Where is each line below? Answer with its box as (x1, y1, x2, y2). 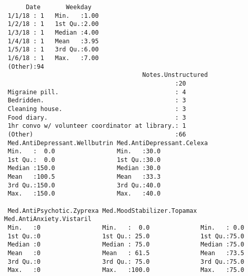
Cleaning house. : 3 (8, 105, 186, 113)
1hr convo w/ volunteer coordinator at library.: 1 (8, 122, 186, 130)
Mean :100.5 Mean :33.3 (8, 173, 161, 181)
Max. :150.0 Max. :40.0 (8, 190, 161, 198)
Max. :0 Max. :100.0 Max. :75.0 (8, 266, 244, 274)
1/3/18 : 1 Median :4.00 (8, 29, 99, 36)
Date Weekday (25, 4, 91, 11)
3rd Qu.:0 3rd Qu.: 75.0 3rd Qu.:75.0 (8, 258, 244, 265)
